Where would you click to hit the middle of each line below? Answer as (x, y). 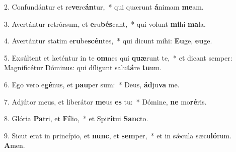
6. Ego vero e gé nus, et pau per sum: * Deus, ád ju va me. (92, 84)
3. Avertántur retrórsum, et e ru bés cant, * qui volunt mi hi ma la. (105, 23)
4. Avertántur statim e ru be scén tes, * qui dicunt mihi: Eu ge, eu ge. (108, 41)
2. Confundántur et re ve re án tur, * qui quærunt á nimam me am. (104, 7)
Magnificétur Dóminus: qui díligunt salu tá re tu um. (83, 67)
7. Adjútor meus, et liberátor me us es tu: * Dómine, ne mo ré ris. (105, 101)
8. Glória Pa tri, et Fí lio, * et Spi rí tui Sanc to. (76, 118)
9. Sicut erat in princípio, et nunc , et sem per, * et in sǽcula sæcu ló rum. (118, 135)
